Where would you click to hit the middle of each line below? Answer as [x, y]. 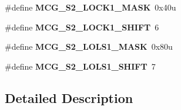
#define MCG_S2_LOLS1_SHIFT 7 [80, 66]
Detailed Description [69, 97]
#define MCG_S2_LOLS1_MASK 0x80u [89, 47]
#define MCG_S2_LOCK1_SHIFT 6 [82, 27]
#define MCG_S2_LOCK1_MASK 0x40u [90, 7]
